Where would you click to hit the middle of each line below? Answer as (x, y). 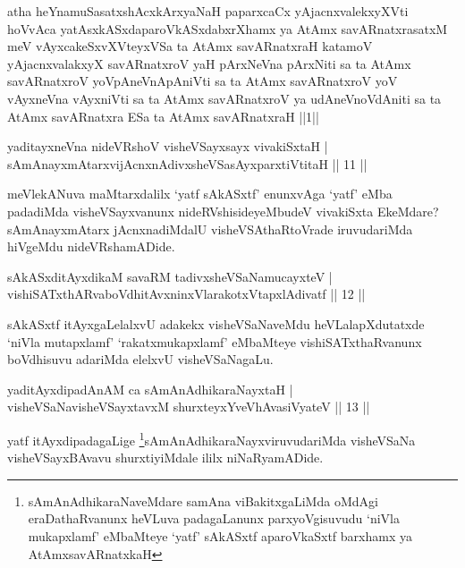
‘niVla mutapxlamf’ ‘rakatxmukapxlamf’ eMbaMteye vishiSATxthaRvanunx (215, 341)
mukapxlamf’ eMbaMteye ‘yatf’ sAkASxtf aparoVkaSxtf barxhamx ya (220, 535)
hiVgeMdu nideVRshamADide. (91, 246)
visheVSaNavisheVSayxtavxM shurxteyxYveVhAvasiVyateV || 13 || (189, 407)
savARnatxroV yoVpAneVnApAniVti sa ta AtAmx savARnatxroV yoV (203, 81)
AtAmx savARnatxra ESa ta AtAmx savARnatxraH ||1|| (163, 116)
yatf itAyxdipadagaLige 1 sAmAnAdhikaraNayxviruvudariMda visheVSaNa (211, 438)
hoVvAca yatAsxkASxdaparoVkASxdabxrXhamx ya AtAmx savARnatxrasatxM (228, 28)
